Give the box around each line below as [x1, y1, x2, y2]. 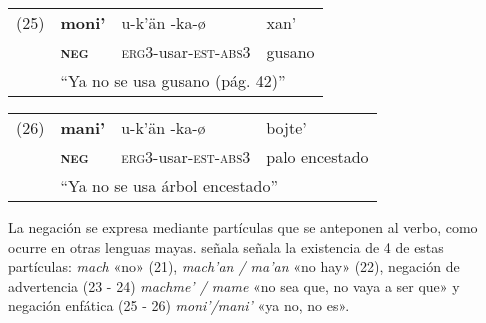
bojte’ [266, 116, 307, 139]
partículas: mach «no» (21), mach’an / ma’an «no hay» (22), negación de [8, 256, 460, 277]
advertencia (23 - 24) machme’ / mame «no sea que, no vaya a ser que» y [8, 275, 460, 296]
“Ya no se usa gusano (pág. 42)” [60, 69, 286, 92]
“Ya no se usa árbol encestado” [60, 174, 279, 197]
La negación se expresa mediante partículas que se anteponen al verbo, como [8, 217, 478, 237]
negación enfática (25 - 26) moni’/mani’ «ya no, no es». [8, 295, 350, 316]
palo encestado [266, 145, 369, 168]
